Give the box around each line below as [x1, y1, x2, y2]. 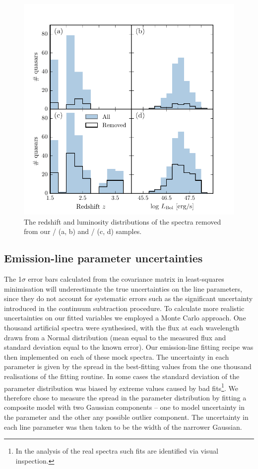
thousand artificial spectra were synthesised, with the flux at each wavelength [4, 322, 240, 332]
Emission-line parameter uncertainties [4, 250, 203, 266]
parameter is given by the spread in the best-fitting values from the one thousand [4, 361, 252, 372]
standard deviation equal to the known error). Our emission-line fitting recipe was [4, 342, 254, 352]
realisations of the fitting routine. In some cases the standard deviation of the [4, 371, 240, 381]
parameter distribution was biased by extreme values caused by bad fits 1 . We [4, 381, 238, 393]
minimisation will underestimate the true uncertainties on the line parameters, [4, 283, 243, 294]
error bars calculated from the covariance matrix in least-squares [28, 273, 224, 284]
